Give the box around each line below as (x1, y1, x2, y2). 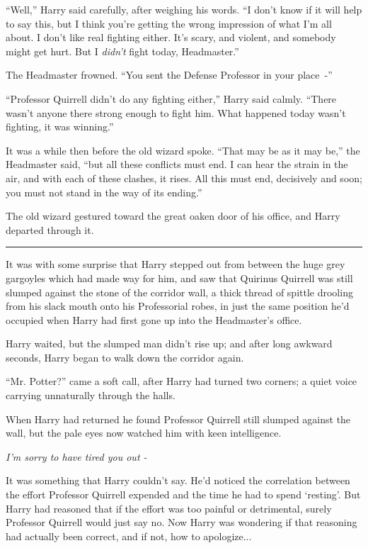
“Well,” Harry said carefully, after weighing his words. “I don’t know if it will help (6, 2, 362, 16)
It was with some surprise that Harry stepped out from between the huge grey (6, 257, 345, 272)
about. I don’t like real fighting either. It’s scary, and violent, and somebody (6, 30, 336, 45)
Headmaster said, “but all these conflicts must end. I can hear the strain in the (6, 157, 348, 172)
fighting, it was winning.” (6, 119, 114, 134)
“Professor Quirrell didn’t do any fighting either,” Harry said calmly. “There (6, 91, 337, 106)
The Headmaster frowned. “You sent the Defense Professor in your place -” (6, 67, 333, 82)
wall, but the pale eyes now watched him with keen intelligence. (6, 425, 282, 440)
